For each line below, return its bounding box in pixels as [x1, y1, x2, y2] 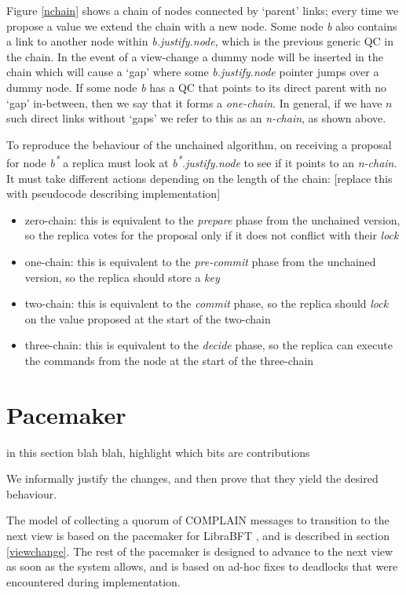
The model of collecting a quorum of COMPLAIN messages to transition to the [6, 512, 390, 528]
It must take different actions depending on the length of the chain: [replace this [6, 170, 393, 186]
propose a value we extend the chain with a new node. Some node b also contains [6, 17, 397, 34]
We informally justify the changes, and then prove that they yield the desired [6, 470, 379, 487]
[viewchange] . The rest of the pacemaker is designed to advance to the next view [6, 542, 393, 559]
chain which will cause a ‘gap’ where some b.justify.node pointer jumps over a [6, 64, 379, 80]
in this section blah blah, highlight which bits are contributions [6, 444, 310, 460]
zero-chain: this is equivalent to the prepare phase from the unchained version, [24, 211, 401, 228]
